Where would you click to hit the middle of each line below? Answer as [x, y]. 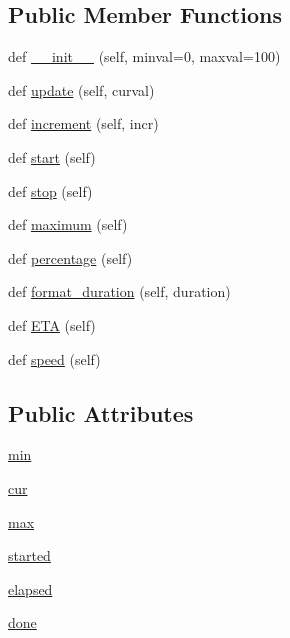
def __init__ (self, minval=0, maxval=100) [144, 56]
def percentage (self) [70, 257]
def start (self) [52, 156]
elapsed [30, 588]
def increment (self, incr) [83, 123]
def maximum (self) [68, 224]
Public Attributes [101, 412]
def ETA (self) [52, 324]
